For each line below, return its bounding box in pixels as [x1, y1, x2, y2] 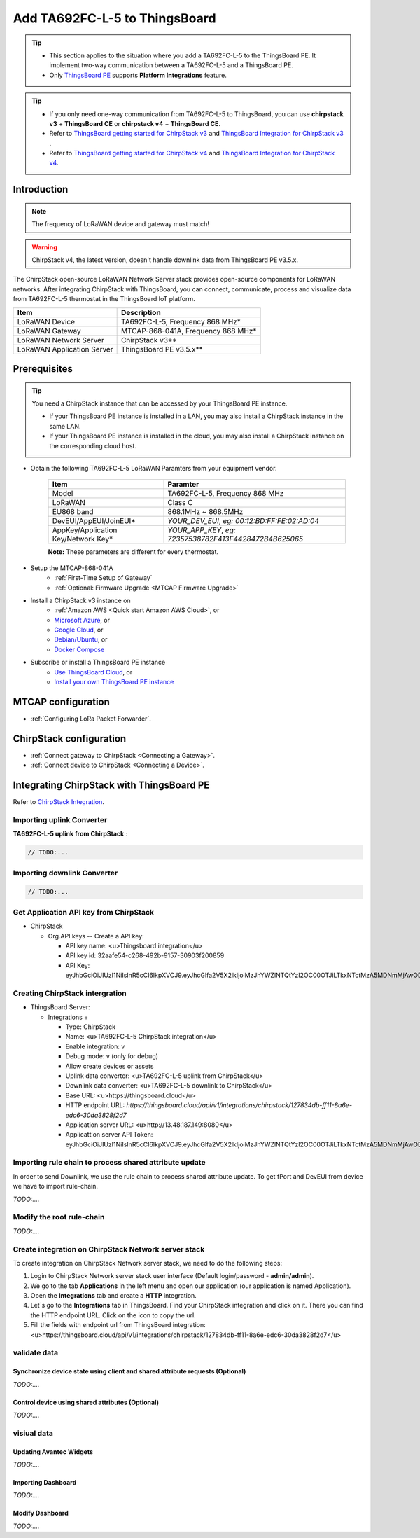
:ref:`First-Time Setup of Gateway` [54, 574, 153, 582]
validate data [13, 1348, 59, 1358]
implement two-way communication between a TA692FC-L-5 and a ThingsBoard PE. [49, 61, 293, 69]
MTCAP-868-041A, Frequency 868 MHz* [120, 326, 257, 335]
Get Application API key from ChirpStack [13, 907, 154, 917]
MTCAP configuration [13, 695, 110, 707]
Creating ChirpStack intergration [13, 988, 127, 998]
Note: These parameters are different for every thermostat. [48, 548, 219, 556]
